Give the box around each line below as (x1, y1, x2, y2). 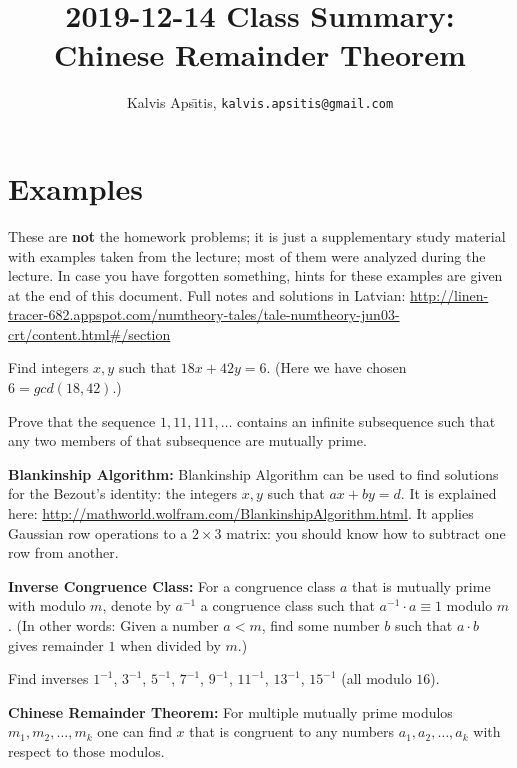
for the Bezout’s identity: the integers (8, 483, 238, 504)
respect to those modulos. (8, 740, 165, 761)
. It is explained (400, 483, 497, 504)
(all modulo (341, 668, 412, 689)
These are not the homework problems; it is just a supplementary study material (8, 225, 506, 246)
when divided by (120, 634, 221, 655)
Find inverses (8, 668, 89, 689)
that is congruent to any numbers (189, 721, 395, 742)
